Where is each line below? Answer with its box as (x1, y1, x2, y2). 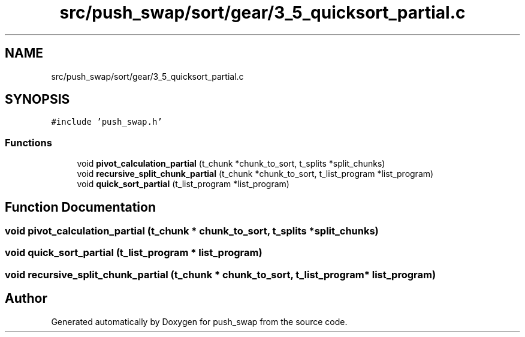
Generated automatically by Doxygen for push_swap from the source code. (51, 316, 348, 327)
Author (5, 291, 47, 306)
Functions (5, 136, 52, 149)
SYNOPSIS (5, 92, 70, 107)
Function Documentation (5, 199, 156, 215)
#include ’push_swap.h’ (51, 117, 162, 127)
